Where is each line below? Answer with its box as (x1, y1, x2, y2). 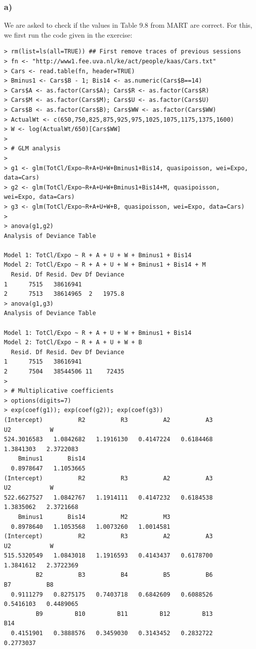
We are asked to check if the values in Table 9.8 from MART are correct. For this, (4, 20, 253, 30)
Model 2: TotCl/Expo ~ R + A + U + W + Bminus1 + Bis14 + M (4, 261, 206, 269)
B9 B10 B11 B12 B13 (36, 610, 213, 617)
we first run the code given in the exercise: (4, 29, 132, 40)
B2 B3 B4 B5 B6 (36, 571, 213, 579)
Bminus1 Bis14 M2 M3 (18, 513, 171, 520)
